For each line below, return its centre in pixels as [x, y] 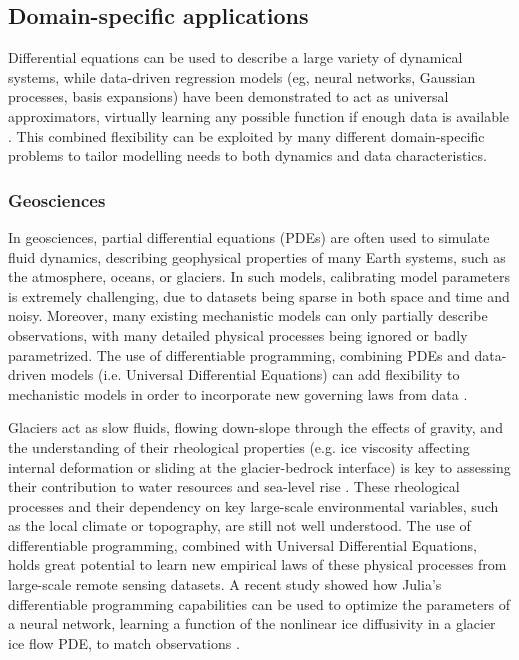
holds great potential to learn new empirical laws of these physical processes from [257, 564]
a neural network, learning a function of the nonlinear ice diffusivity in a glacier [252, 623]
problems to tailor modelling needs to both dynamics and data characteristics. [247, 155]
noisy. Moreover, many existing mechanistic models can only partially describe [248, 315]
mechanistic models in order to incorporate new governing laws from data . [238, 393]
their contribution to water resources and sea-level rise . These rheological [234, 486]
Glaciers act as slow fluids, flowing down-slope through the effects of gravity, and [255, 427]
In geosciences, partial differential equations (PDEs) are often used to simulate [249, 236]
